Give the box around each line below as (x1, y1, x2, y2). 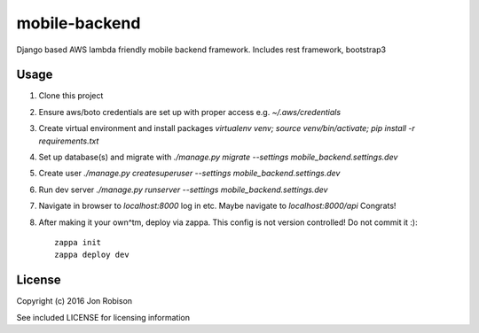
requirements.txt (38, 136, 99, 146)
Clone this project (38, 90, 104, 101)
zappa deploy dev (54, 250, 130, 260)
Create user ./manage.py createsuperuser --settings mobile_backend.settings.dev (38, 168, 341, 179)
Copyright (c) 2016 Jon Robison (16, 296, 133, 306)
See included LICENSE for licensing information (16, 312, 191, 322)
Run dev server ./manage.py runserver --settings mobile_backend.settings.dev (38, 184, 328, 195)
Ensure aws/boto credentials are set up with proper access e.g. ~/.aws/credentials (38, 106, 342, 117)
